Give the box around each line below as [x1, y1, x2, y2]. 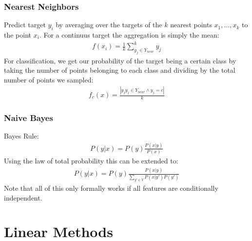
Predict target [4, 20, 46, 30]
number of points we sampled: [4, 75, 94, 85]
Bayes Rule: [4, 131, 39, 141]
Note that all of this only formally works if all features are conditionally [4, 183, 218, 193]
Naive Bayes [4, 111, 53, 123]
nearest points [170, 20, 212, 30]
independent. [4, 193, 42, 203]
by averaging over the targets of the [56, 20, 162, 30]
